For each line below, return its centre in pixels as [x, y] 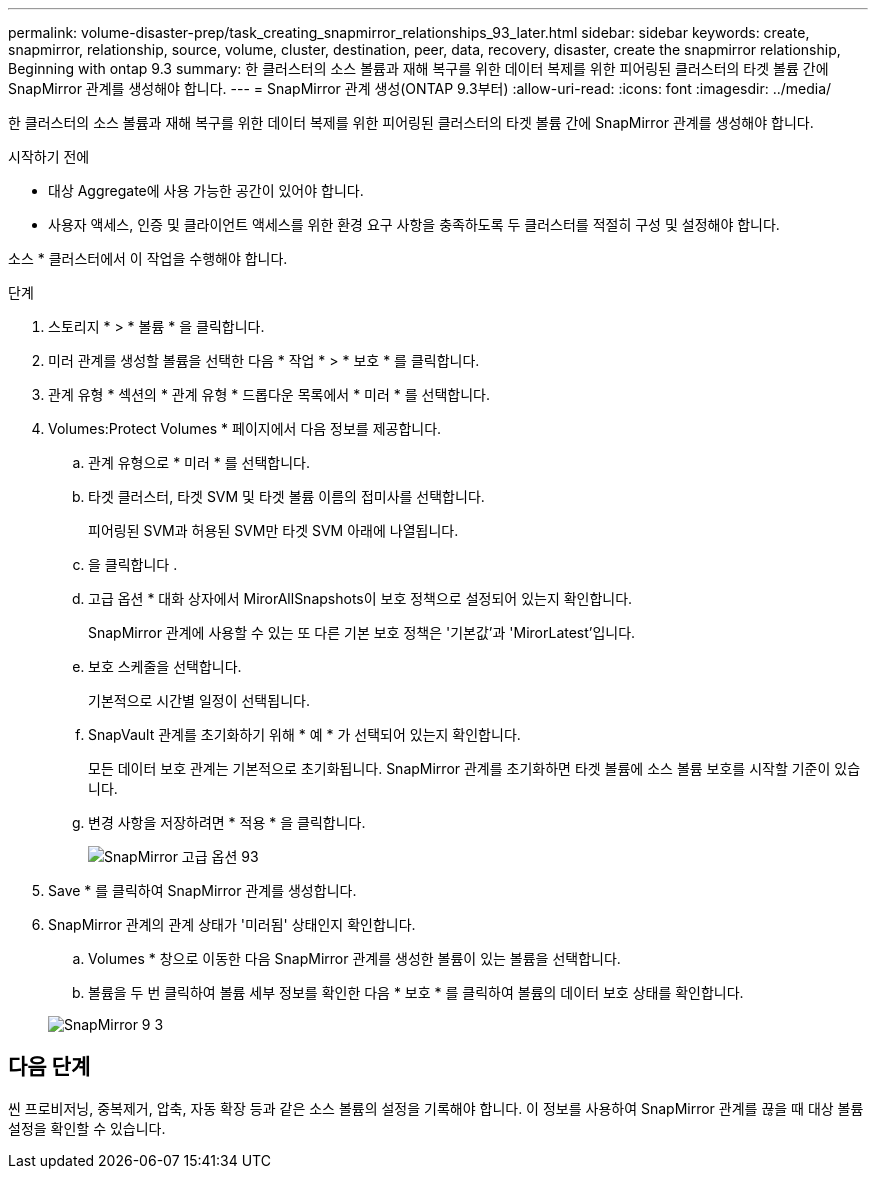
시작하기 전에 [49, 156]
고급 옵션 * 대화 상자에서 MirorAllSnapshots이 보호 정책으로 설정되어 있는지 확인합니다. [360, 598]
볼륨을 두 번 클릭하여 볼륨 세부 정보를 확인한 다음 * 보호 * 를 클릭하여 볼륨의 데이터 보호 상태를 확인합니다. [416, 992]
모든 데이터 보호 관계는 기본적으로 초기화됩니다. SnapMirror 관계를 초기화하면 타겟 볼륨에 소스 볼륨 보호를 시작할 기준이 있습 [474, 768]
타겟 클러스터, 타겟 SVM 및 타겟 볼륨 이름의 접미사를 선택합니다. [286, 496]
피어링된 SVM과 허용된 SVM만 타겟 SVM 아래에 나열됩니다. [273, 530]
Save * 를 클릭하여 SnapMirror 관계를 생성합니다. [202, 890]
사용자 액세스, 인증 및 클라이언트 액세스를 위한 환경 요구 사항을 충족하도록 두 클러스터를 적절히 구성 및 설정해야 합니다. [414, 224]
